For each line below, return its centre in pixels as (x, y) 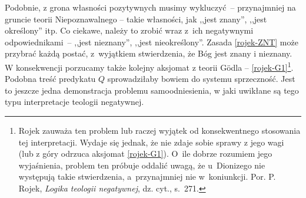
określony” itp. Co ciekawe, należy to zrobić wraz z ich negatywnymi (129, 30)
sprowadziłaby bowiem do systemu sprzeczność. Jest (201, 79)
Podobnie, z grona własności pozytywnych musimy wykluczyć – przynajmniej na (150, 7)
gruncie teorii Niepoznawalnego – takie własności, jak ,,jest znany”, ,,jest (136, 19)
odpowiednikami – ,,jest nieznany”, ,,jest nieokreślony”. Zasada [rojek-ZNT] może (152, 42)
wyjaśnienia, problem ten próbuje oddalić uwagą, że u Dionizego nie (142, 165)
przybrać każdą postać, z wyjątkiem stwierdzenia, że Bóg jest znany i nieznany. (149, 53)
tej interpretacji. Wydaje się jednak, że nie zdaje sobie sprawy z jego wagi (151, 142)
